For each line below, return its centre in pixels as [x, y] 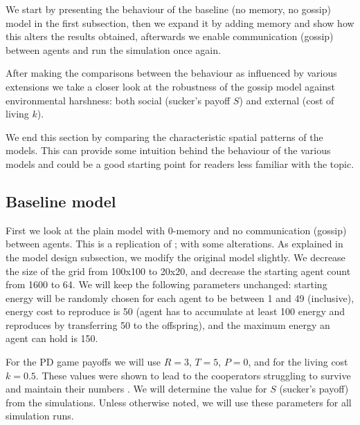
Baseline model [61, 201]
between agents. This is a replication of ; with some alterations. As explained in [174, 244]
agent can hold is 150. [52, 338]
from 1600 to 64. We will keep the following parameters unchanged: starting [166, 284]
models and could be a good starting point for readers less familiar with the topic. [180, 163]
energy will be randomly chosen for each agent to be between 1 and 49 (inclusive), [180, 297]
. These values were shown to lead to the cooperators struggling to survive [193, 375]
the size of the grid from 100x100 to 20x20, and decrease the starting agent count [178, 271]
